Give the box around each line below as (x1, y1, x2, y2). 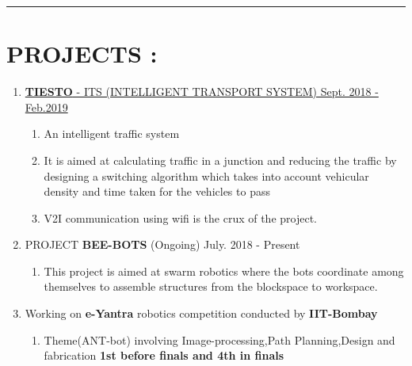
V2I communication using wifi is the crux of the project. (44, 209, 317, 226)
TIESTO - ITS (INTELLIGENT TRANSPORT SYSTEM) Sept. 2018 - (25, 83, 379, 100)
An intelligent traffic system (44, 125, 180, 142)
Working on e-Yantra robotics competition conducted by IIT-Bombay (25, 305, 378, 322)
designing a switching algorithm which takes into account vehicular (44, 167, 369, 184)
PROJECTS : (6, 37, 158, 70)
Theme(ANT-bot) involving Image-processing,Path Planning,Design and (44, 331, 395, 348)
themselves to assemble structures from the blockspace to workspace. (44, 278, 378, 295)
